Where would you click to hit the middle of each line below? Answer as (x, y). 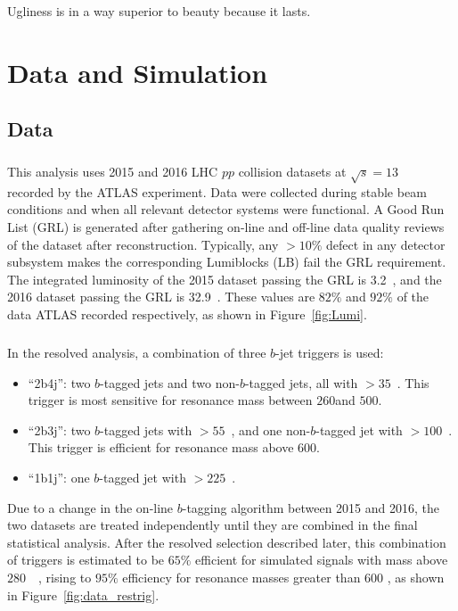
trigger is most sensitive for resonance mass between (170, 400)
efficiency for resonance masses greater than (241, 577)
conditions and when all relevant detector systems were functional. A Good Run (226, 209)
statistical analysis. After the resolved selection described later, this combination (227, 542)
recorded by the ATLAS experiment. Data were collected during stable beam (217, 191)
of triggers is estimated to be (86, 560)
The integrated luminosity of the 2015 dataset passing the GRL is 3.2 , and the (225, 279)
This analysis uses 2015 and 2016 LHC (113, 172)
